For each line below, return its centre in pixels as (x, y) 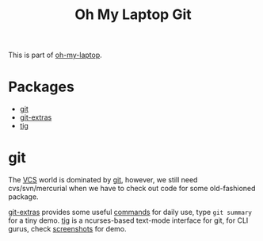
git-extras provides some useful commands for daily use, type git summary (130, 212)
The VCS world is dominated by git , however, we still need (103, 180)
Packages (42, 87)
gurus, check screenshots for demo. (67, 229)
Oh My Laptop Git (133, 15)
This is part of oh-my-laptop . (55, 55)
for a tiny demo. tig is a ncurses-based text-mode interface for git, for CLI (128, 220)
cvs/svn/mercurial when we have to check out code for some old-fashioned (132, 189)
